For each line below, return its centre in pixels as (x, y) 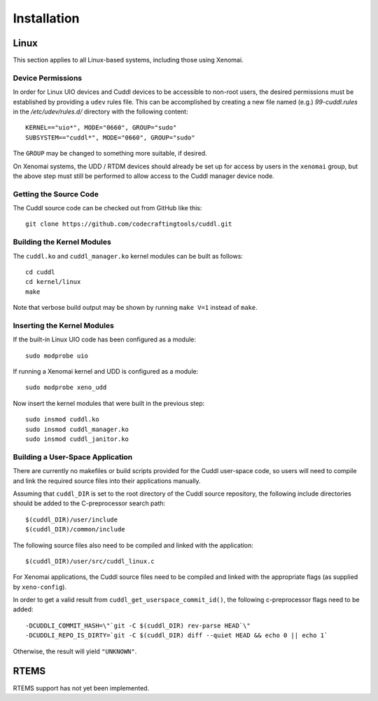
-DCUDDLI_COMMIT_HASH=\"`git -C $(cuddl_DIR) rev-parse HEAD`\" (138, 625)
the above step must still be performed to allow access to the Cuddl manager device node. (143, 176)
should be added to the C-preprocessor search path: (89, 503)
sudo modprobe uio (57, 355)
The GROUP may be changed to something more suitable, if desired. (110, 154)
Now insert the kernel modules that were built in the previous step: (109, 403)
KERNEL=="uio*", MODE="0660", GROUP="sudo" (101, 128)
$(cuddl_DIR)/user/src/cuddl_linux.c (90, 561)
